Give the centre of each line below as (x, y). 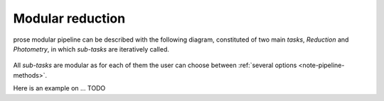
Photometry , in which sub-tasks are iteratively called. (91, 49)
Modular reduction (69, 18)
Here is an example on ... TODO (59, 88)
